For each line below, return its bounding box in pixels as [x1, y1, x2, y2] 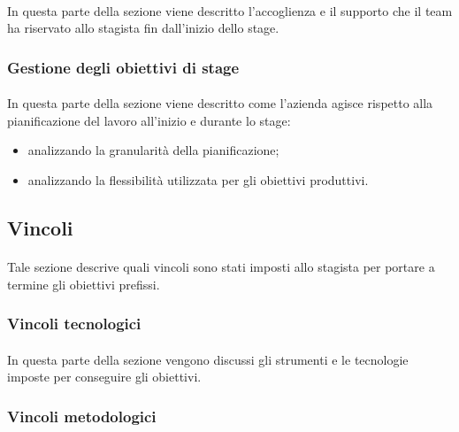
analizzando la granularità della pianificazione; [27, 141, 279, 159]
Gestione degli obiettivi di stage [7, 56, 240, 78]
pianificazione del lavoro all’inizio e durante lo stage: [7, 111, 291, 129]
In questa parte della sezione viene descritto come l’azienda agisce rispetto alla [7, 94, 433, 112]
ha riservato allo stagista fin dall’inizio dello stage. [7, 19, 279, 37]
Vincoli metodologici [7, 405, 157, 427]
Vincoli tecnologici [7, 312, 142, 335]
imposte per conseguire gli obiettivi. [7, 367, 202, 386]
